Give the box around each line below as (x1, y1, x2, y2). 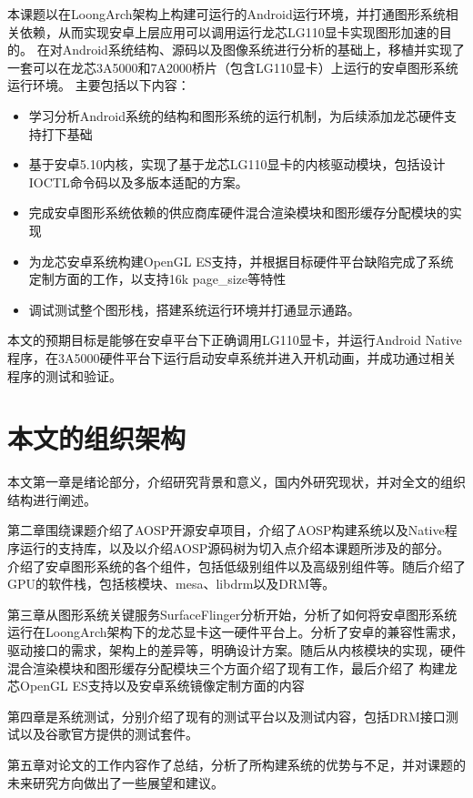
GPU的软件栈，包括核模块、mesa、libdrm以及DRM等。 (7, 574, 336, 593)
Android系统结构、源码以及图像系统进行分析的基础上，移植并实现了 (62, 40, 465, 59)
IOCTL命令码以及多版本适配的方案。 (28, 172, 248, 191)
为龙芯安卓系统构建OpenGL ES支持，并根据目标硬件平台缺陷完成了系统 (28, 251, 454, 270)
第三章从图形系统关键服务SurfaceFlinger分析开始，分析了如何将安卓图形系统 (7, 604, 458, 623)
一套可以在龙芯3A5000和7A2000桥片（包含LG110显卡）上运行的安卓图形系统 (7, 57, 458, 76)
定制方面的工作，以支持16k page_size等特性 (28, 269, 287, 288)
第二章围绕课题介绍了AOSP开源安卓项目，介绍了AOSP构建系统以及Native (7, 520, 445, 540)
